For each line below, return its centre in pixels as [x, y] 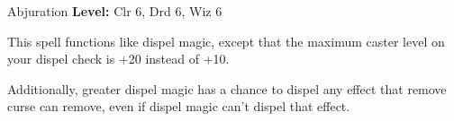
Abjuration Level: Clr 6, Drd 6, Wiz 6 [115, 11]
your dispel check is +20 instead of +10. [118, 59]
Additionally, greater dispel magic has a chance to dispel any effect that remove [227, 88]
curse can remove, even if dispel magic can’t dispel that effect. [179, 106]
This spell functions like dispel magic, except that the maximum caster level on [226, 41]
